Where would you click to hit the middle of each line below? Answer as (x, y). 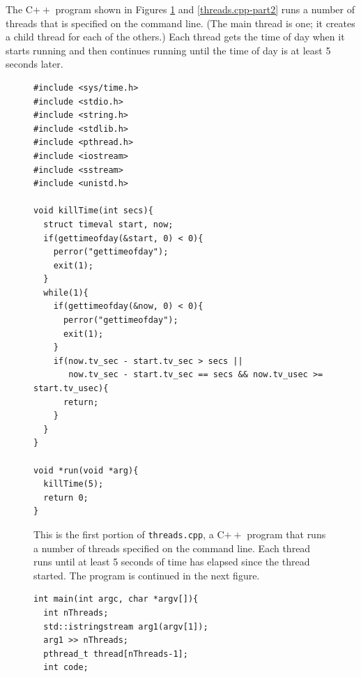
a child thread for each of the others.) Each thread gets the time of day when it (175, 37)
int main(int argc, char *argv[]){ (116, 599)
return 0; (66, 497)
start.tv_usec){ (71, 389)
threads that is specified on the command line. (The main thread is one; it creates (180, 23)
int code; (66, 668)
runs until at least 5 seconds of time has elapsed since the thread (172, 562)
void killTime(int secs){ (93, 211)
